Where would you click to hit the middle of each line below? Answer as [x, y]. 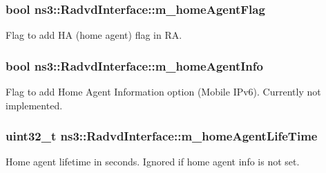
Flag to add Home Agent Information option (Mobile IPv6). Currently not [163, 92]
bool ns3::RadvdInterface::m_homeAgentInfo [134, 65]
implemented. [34, 105]
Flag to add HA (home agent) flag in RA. [94, 35]
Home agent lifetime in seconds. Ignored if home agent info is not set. [153, 162]
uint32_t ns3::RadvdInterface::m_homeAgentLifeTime [162, 136]
